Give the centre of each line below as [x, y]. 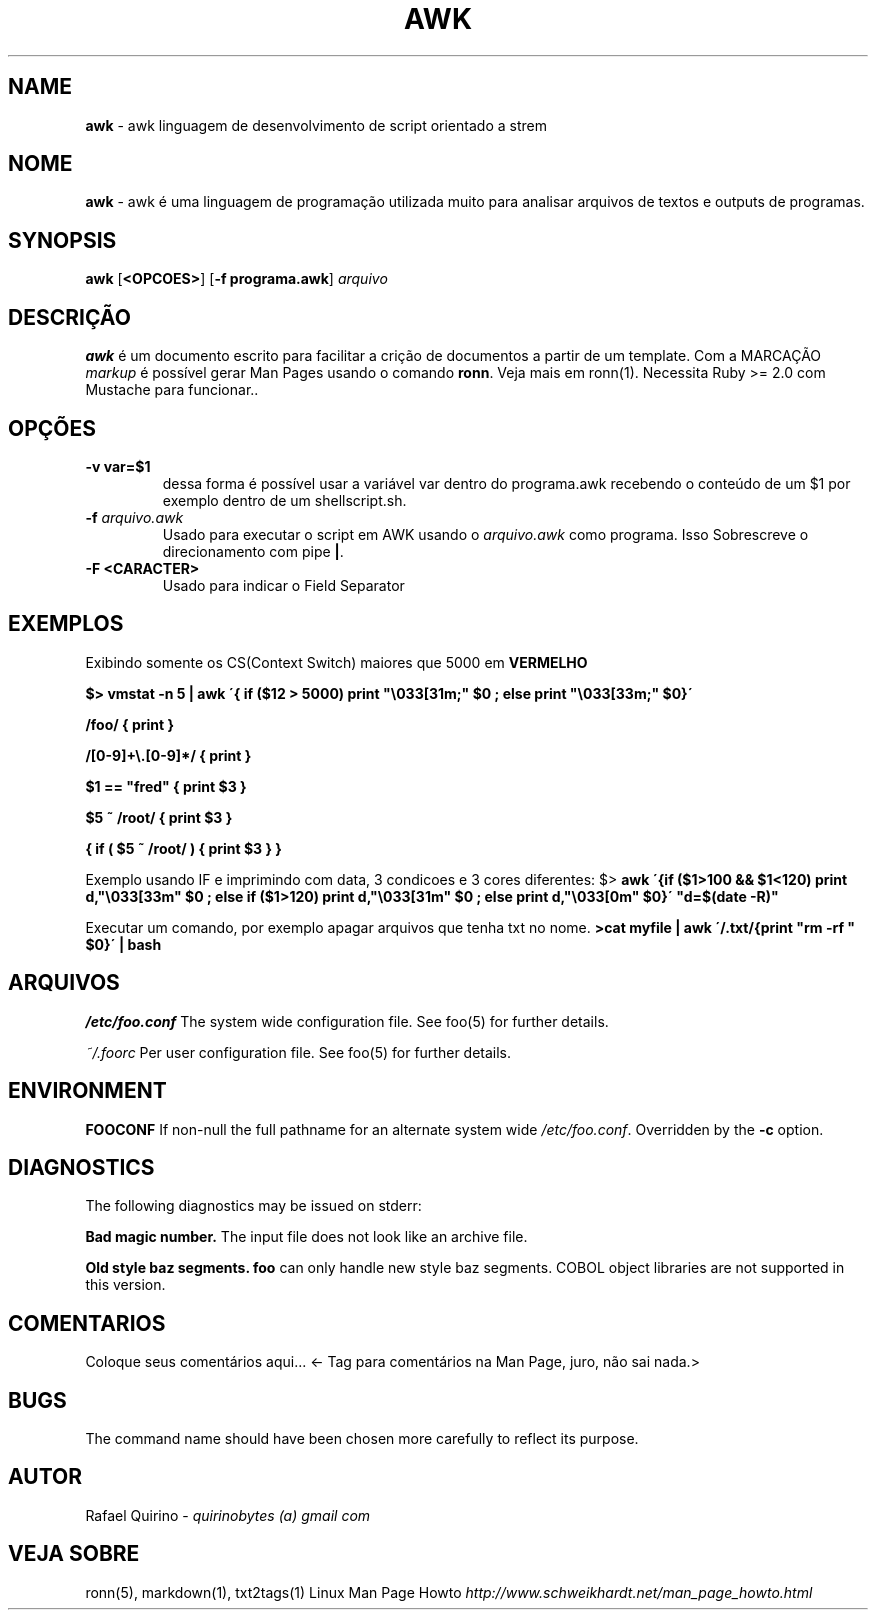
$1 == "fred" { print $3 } [166, 786]
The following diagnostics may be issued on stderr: [253, 1206]
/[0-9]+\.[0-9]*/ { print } [168, 755]
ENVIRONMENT [87, 1091]
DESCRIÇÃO [69, 317]
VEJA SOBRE [74, 1554]
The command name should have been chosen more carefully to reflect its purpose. [362, 1439]
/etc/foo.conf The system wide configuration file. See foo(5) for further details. [347, 1021]
